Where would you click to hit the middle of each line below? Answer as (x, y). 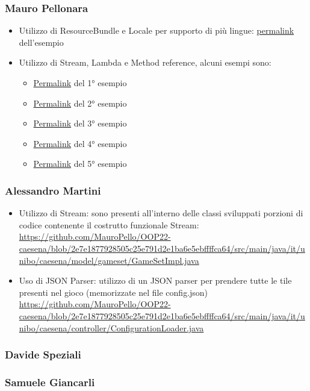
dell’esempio (41, 42)
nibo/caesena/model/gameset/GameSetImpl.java (109, 260)
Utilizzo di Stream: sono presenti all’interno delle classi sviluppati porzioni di (161, 213)
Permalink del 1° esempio (80, 83)
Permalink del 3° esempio (80, 123)
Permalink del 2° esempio (80, 103)
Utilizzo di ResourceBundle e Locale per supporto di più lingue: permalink (157, 30)
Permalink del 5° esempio (80, 164)
